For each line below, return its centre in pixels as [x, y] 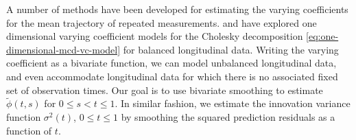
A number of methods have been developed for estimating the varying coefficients [177, 9]
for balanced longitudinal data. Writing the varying [231, 49]
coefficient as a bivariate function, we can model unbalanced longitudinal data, [171, 63]
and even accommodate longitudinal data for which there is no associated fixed [172, 76]
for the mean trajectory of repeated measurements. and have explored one [162, 22]
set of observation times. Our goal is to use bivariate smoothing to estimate [165, 90]
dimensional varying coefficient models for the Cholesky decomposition [155, 36]
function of [29, 130]
